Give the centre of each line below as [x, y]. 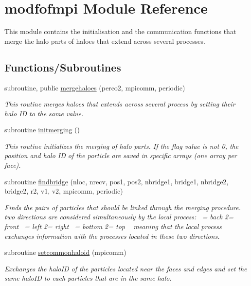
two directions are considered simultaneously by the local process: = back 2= [119, 217]
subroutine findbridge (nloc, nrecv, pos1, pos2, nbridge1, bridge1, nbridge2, [117, 181]
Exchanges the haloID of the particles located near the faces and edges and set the [126, 268]
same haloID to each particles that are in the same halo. [88, 278]
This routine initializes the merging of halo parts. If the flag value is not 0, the [122, 146]
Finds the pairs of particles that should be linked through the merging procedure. [123, 207]
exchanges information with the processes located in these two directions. [112, 236]
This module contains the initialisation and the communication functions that [120, 31]
